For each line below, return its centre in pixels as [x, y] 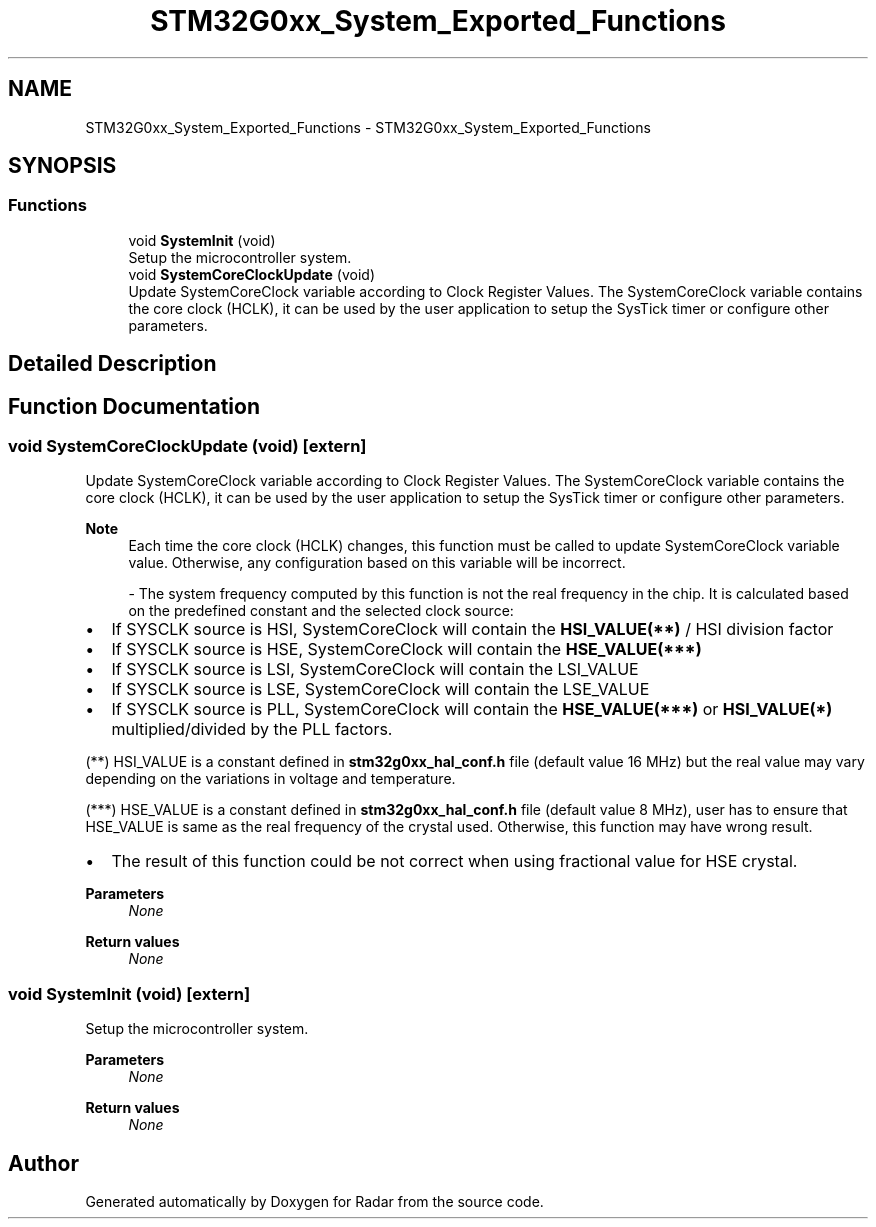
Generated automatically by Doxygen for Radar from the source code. [314, 1202]
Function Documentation [134, 406]
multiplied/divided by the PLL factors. [252, 729]
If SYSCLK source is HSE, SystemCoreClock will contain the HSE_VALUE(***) [406, 649]
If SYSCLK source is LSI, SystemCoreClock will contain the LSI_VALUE [375, 669]
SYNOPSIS [62, 166]
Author [43, 1163]
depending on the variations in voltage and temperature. [270, 779]
